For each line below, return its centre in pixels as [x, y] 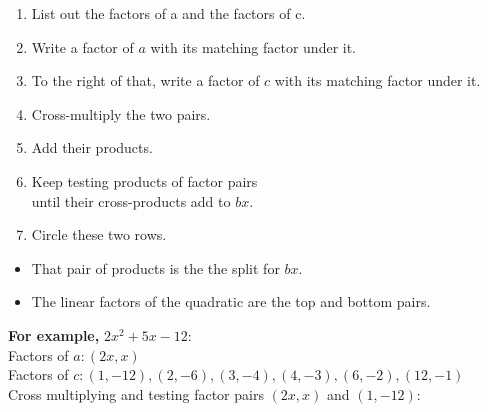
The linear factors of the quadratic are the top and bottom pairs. [231, 301]
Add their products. [92, 147]
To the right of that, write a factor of [145, 80]
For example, [54, 334]
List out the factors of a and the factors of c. [168, 13]
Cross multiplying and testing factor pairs [136, 393]
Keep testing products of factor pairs [144, 180]
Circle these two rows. [99, 234]
